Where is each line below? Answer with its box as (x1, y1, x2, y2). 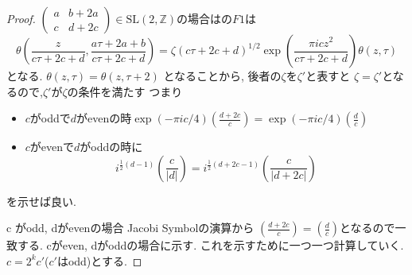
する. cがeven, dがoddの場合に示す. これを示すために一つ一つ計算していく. (17, 237, 404, 254)
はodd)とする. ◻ (56, 252, 142, 269)
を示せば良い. (6, 192, 76, 209)
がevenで (29, 138, 75, 155)
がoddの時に (80, 138, 143, 155)
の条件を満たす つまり (67, 83, 183, 99)
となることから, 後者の (163, 68, 282, 83)
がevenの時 (76, 110, 132, 126)
